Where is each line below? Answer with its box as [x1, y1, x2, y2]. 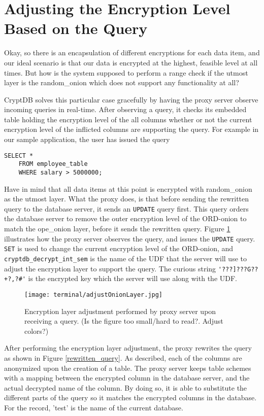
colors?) [24, 325, 49, 336]
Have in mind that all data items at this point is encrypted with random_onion [4, 183, 252, 194]
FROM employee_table [18, 160, 88, 168]
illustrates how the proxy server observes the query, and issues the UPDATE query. [4, 233, 255, 244]
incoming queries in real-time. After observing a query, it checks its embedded [4, 104, 247, 115]
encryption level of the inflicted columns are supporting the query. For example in [4, 124, 259, 134]
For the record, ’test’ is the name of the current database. [4, 402, 183, 412]
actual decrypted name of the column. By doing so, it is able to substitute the [4, 382, 247, 393]
